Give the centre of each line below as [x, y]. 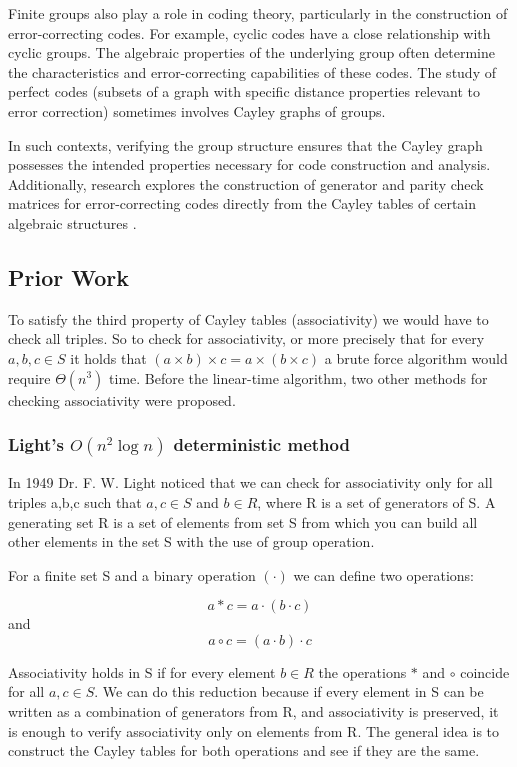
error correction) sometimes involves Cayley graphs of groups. [197, 110]
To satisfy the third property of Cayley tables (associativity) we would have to [248, 318]
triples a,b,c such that [75, 501]
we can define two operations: [384, 574]
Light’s [36, 444]
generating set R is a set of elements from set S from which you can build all [243, 521]
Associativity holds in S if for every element [142, 671]
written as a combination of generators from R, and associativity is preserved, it [253, 711]
